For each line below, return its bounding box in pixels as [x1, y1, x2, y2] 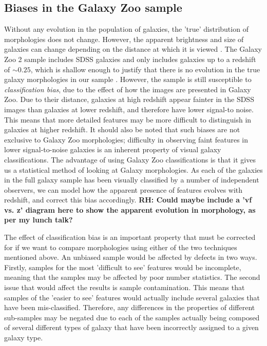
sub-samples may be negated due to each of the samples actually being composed [4, 312, 260, 322]
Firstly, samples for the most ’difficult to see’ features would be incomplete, [4, 261, 241, 272]
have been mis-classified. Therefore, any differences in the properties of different [4, 302, 255, 313]
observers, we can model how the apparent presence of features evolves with [4, 184, 243, 195]
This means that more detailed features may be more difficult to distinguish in [4, 114, 252, 125]
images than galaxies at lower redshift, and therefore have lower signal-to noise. [4, 104, 254, 114]
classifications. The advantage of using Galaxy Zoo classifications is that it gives [4, 154, 256, 165]
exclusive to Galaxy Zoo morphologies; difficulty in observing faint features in [4, 134, 248, 145]
